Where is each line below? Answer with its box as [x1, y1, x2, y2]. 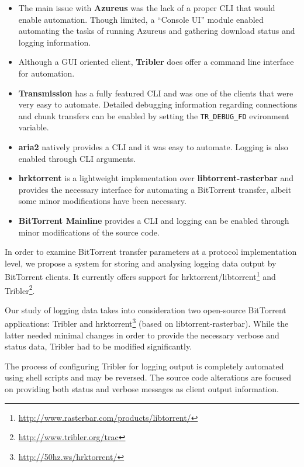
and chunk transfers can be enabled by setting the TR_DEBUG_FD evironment [18, 109, 289, 122]
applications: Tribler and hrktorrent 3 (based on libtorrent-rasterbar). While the [5, 316, 289, 330]
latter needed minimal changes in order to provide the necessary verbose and [5, 328, 279, 341]
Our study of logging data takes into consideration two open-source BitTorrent [5, 303, 286, 316]
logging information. [18, 36, 91, 48]
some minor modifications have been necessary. [18, 195, 186, 207]
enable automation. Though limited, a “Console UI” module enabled [18, 13, 264, 25]
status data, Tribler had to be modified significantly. [5, 340, 192, 352]
